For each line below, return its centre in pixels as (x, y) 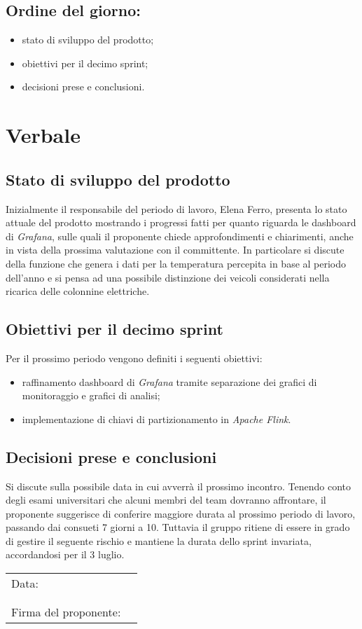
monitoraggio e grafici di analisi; (91, 395)
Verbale (43, 135)
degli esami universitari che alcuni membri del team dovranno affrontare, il (166, 500)
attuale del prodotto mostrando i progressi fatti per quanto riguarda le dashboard (181, 222)
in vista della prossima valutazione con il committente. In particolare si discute (175, 250)
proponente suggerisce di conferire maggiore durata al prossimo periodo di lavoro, (181, 513)
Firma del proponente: (66, 612)
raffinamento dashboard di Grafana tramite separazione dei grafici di (169, 381)
